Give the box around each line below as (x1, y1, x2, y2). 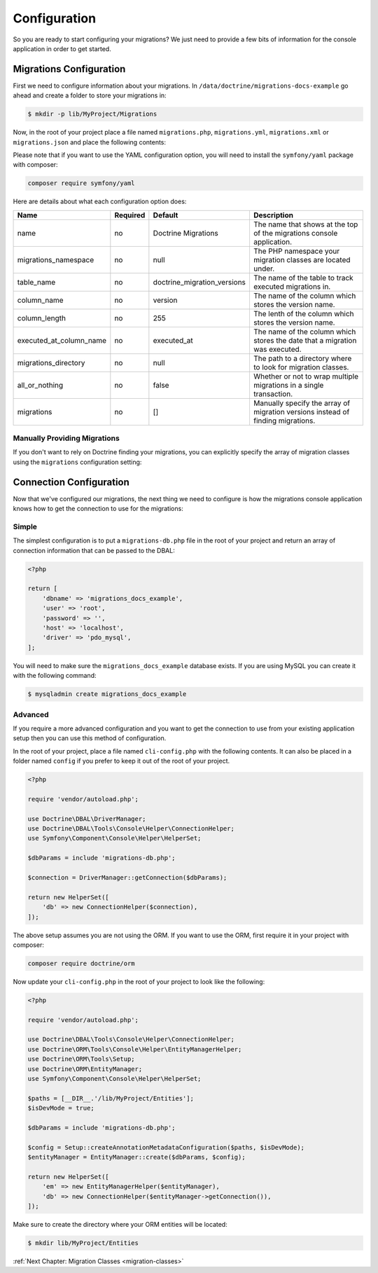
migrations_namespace (17, 254, 94, 264)
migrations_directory (17, 358, 85, 367)
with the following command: (13, 672, 97, 680)
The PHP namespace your (253, 246, 340, 256)
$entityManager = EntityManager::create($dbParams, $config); (27, 1153, 246, 1162)
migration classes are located (253, 254, 351, 264)
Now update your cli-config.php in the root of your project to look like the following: (13, 977, 265, 986)
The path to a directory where (253, 353, 352, 363)
